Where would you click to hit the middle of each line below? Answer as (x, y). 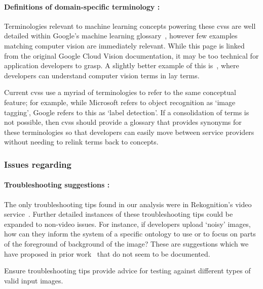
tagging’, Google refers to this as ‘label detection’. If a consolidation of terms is (127, 112)
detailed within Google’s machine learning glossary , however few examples (121, 36)
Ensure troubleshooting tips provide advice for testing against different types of (127, 271)
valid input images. (34, 280)
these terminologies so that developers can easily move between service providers (129, 132)
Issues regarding (38, 164)
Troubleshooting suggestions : (57, 185)
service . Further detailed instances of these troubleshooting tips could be (119, 214)
